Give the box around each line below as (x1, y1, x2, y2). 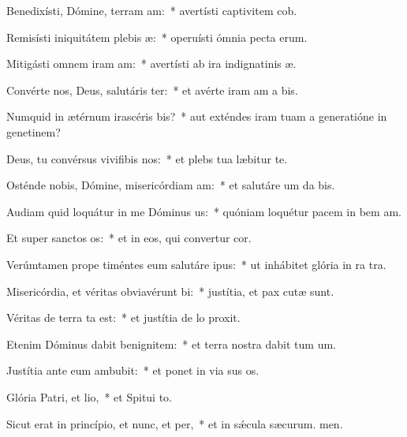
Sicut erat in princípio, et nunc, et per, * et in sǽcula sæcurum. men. (6, 415, 343, 431)
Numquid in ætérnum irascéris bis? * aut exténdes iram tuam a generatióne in (6, 108, 387, 125)
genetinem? (6, 123, 61, 140)
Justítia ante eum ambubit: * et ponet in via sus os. (6, 362, 260, 379)
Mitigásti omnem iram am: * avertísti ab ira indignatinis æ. (6, 55, 297, 72)
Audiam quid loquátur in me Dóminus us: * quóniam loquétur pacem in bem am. (6, 203, 401, 219)
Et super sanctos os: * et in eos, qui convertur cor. (6, 230, 252, 246)
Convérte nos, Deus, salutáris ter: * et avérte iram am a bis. (6, 81, 298, 98)
